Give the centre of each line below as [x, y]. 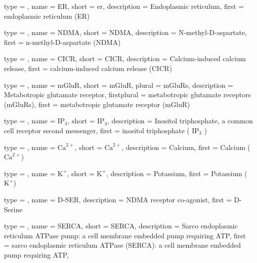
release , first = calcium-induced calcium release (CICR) [88, 68]
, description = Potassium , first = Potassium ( [177, 173]
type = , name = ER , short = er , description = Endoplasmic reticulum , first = [124, 6]
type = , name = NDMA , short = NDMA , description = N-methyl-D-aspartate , [126, 32]
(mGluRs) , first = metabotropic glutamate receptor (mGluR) [97, 104]
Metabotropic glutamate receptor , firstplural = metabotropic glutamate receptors [128, 94]
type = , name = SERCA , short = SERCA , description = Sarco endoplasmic [121, 226]
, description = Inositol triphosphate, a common [180, 121]
